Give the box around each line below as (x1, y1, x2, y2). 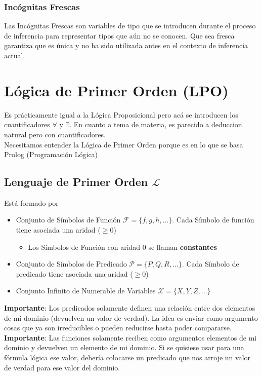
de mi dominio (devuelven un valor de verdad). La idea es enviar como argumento (4, 312, 258, 323)
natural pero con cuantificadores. (4, 129, 106, 139)
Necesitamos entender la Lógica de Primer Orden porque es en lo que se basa (4, 139, 243, 149)
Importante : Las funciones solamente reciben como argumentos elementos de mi (4, 332, 257, 343)
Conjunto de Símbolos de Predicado (16, 258, 127, 269)
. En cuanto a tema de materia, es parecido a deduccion (69, 119, 242, 130)
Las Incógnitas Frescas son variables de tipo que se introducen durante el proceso (4, 20, 256, 31)
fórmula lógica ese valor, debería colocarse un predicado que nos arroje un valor (4, 352, 251, 363)
